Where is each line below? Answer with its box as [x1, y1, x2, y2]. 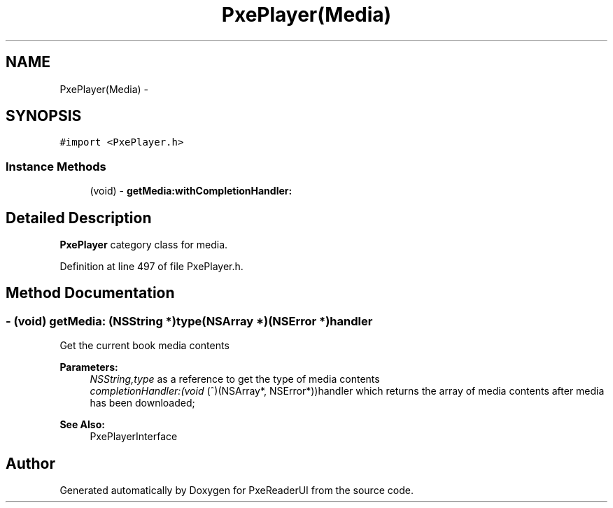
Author [6, 454, 55, 472]
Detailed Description [6, 209, 152, 227]
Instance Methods [6, 159, 106, 174]
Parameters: [59, 361, 118, 374]
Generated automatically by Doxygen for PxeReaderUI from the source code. [59, 484, 414, 497]
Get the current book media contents [59, 339, 230, 352]
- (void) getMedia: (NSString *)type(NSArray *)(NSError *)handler [6, 313, 373, 328]
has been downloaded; [90, 397, 195, 409]
